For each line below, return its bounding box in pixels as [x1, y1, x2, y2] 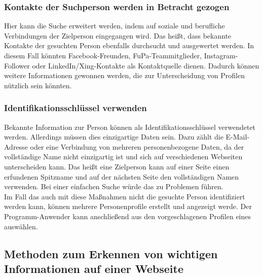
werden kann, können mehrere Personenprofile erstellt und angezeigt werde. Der [4, 201, 252, 212]
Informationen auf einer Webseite [4, 260, 183, 276]
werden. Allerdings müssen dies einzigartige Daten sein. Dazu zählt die [4, 131, 223, 142]
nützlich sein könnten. [4, 80, 72, 90]
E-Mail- [226, 131, 250, 142]
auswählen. [4, 221, 38, 231]
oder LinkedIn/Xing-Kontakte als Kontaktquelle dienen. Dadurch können [32, 60, 259, 71]
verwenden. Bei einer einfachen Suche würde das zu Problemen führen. [4, 181, 223, 192]
